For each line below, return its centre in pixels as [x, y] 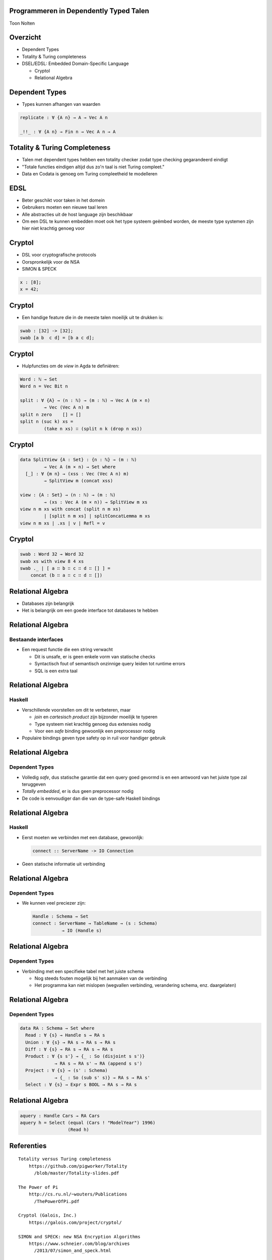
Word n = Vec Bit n [44, 386]
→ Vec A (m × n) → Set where [80, 467]
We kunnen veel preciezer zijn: [54, 903]
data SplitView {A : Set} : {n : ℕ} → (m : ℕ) [78, 460]
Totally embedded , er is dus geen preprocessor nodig [78, 791]
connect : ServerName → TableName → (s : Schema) [95, 923]
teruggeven [34, 784]
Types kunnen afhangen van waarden [61, 104]
